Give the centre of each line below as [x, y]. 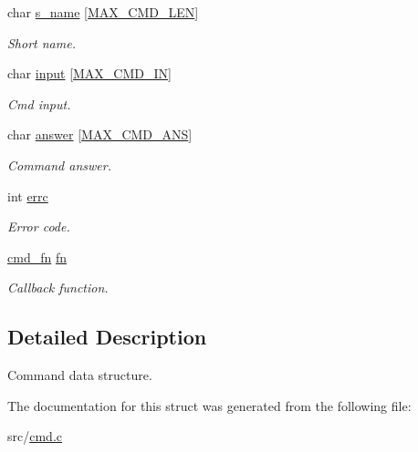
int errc [28, 195]
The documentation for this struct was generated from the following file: [209, 405]
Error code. [39, 226]
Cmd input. [39, 103]
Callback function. [58, 288]
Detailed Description [107, 337]
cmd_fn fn [37, 257]
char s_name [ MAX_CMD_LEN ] [103, 12]
